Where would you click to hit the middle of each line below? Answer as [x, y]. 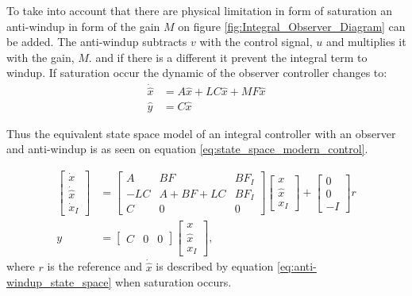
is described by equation [215, 266]
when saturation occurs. [173, 282]
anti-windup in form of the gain [83, 26]
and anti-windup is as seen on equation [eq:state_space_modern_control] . [187, 149]
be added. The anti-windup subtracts [97, 42]
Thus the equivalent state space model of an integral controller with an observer [201, 133]
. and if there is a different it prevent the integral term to [228, 57]
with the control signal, [256, 42]
